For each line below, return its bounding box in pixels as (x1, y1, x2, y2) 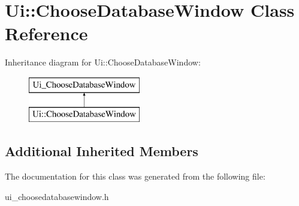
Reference (5, 21, 88, 46)
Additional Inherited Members (5, 142, 198, 160)
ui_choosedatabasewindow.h (5, 190, 109, 202)
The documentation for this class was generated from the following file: (5, 170, 265, 183)
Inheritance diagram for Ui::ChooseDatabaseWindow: (5, 56, 201, 68)
